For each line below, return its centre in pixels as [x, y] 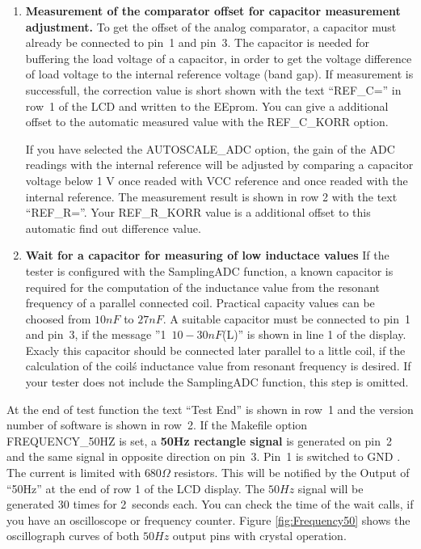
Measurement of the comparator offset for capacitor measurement [213, 11]
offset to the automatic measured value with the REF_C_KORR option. [207, 122]
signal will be [330, 488]
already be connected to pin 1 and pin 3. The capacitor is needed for [198, 42]
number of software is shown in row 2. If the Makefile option [157, 425]
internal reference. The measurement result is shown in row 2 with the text [211, 196]
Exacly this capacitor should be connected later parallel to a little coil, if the [215, 350]
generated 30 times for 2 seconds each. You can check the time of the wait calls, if [210, 504]
